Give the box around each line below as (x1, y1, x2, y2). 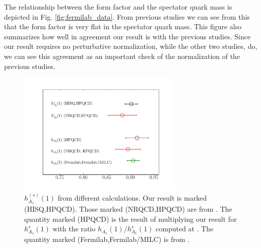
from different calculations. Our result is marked (57, 193, 207, 203)
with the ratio (52, 223, 96, 234)
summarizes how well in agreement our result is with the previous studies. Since (4, 31, 251, 41)
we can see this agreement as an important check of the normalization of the (4, 50, 240, 61)
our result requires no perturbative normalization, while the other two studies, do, (4, 41, 257, 51)
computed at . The (156, 223, 214, 234)
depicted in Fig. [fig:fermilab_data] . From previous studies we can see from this (4, 11, 250, 22)
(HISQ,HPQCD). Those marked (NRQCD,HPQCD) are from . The (24, 203, 232, 214)
